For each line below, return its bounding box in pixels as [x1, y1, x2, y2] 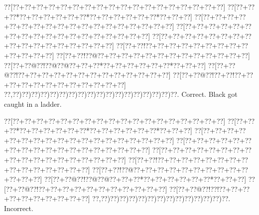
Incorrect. [4, 203, 33, 213]
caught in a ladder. [4, 98, 62, 109]
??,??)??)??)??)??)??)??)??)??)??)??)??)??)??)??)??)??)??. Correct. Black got [4, 89, 238, 99]
